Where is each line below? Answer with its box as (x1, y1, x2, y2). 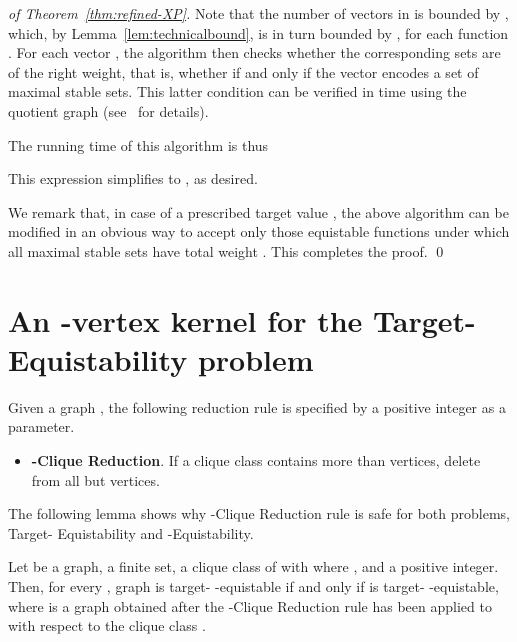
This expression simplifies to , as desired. (8, 168, 258, 189)
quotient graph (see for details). (8, 100, 209, 121)
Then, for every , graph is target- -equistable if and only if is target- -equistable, (8, 576, 499, 596)
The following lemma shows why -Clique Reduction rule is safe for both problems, (8, 503, 510, 524)
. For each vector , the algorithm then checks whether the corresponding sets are (8, 42, 501, 63)
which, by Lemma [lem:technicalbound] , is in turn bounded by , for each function (8, 22, 509, 43)
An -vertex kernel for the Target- (8, 299, 476, 340)
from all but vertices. (31, 469, 160, 490)
